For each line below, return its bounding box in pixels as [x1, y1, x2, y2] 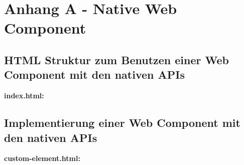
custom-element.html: [4, 153, 80, 163]
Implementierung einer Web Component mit [4, 115, 240, 130]
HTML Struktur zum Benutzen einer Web [4, 52, 229, 67]
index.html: [4, 90, 44, 101]
